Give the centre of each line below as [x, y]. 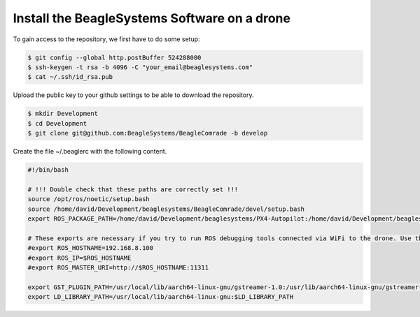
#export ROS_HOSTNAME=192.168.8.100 [91, 248]
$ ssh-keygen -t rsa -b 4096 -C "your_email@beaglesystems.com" [140, 67]
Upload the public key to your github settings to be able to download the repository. [134, 95]
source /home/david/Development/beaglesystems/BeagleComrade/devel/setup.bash [166, 209]
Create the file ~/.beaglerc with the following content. [90, 152]
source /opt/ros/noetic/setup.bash [89, 199]
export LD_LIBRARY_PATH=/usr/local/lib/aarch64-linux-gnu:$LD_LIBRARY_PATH [161, 297]
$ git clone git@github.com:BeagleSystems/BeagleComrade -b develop [148, 133]
